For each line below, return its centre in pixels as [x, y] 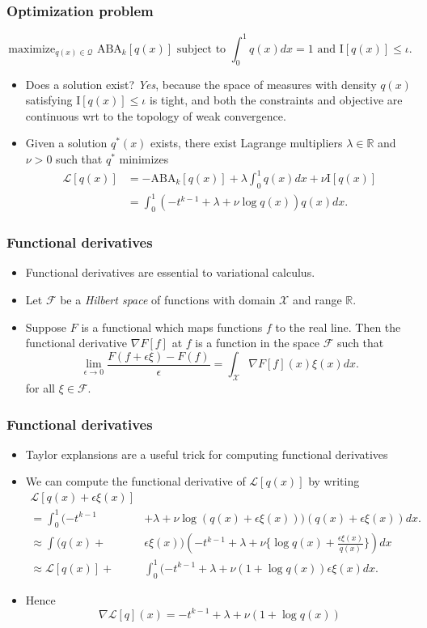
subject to [201, 49]
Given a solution [66, 143]
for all [40, 388]
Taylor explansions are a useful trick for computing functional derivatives [207, 454]
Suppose [46, 327]
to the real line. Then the [338, 327]
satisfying [49, 100]
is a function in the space [258, 343]
